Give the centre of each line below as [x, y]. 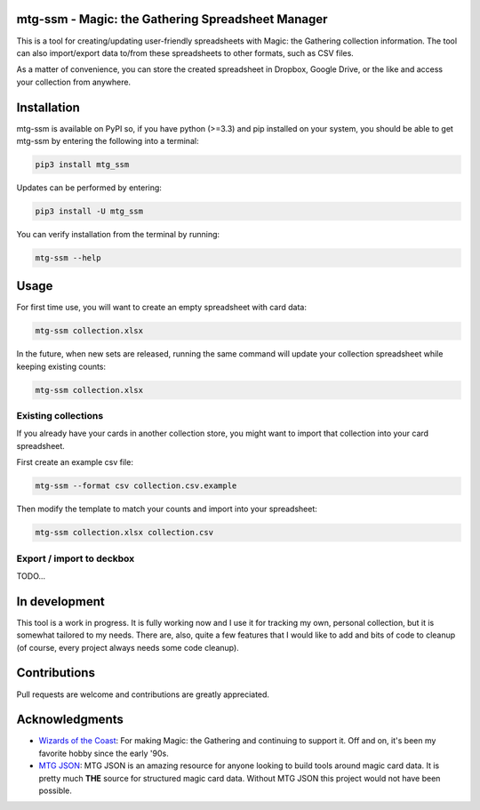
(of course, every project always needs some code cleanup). [128, 647]
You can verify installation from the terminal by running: [118, 234]
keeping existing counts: [61, 366]
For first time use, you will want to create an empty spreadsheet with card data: [161, 308]
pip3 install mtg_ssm [82, 164]
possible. [56, 790]
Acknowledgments [70, 720]
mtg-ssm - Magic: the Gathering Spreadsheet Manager [172, 19]
